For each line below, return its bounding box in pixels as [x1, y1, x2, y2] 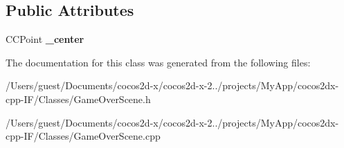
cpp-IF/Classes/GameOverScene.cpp [6, 129, 161, 143]
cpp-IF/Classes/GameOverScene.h [6, 91, 151, 106]
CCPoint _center [6, 32, 84, 46]
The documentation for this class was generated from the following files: [6, 55, 311, 69]
